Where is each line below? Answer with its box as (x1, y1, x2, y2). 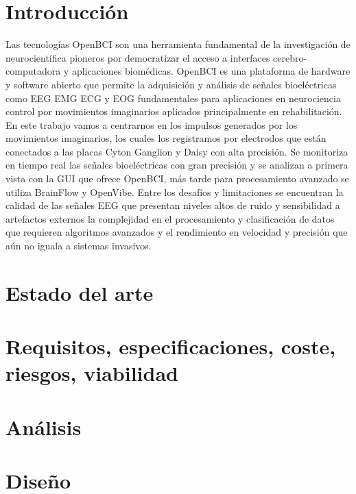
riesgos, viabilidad (5, 359, 178, 387)
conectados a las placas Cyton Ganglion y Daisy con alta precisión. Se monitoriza (5, 144, 348, 158)
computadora (5, 64, 61, 78)
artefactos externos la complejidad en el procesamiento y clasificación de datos (5, 211, 335, 225)
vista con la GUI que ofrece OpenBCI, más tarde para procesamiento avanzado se (5, 171, 349, 186)
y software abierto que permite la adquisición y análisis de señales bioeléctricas (5, 77, 337, 91)
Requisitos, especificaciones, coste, (5, 332, 336, 360)
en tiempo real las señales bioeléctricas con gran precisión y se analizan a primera (5, 158, 348, 172)
